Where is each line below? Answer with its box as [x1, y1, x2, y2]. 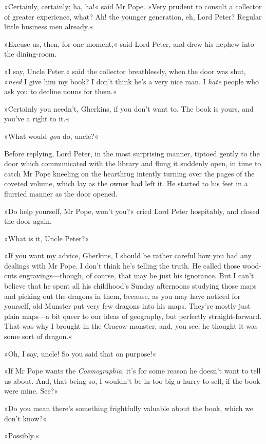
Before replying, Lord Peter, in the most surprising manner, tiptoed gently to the [4, 148, 260, 158]
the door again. [4, 216, 52, 226]
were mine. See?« [4, 385, 59, 396]
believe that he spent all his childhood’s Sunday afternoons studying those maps [4, 280, 257, 291]
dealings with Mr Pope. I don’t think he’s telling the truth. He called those [4, 260, 240, 271]
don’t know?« [4, 413, 47, 423]
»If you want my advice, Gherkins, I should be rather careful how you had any [4, 250, 252, 261]
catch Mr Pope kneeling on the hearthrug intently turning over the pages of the [4, 168, 255, 179]
